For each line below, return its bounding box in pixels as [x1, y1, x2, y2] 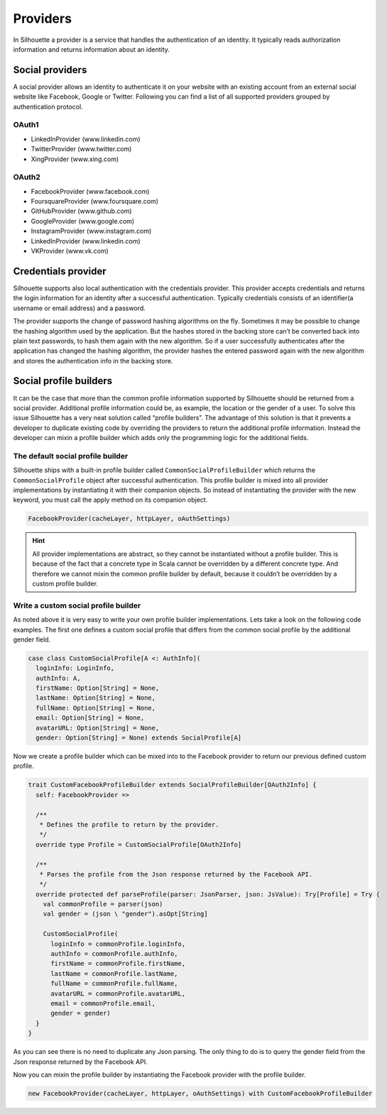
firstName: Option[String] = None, [36, 684, 160, 692]
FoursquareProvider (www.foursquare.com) [31, 197, 159, 206]
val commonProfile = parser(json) [43, 900, 163, 908]
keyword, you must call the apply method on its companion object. [13, 495, 208, 504]
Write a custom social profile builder [13, 600, 141, 610]
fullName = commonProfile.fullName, [50, 979, 178, 988]
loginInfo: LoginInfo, [36, 664, 115, 672]
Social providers [13, 64, 87, 76]
